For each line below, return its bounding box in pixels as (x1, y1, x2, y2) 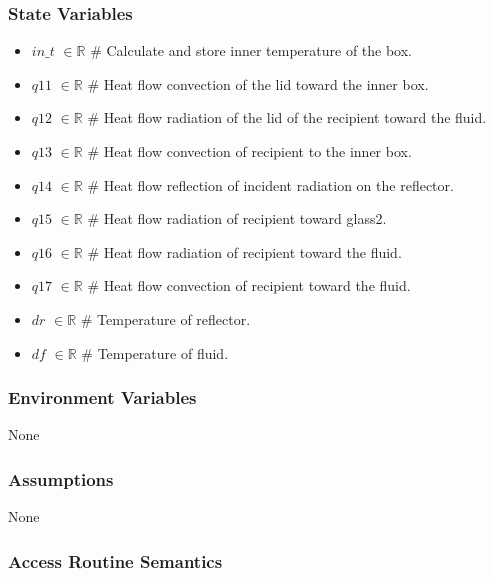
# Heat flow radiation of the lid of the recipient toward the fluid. (87, 107, 487, 128)
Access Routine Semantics (8, 548, 223, 573)
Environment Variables (8, 385, 197, 410)
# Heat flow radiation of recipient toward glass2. (87, 208, 387, 229)
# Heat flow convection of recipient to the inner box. (87, 141, 412, 161)
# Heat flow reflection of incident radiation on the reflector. (87, 174, 454, 195)
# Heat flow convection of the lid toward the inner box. (87, 73, 429, 94)
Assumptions (8, 466, 114, 491)
